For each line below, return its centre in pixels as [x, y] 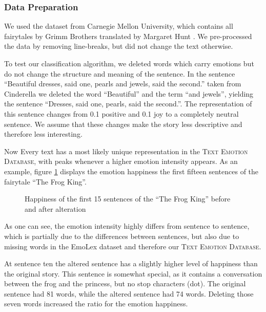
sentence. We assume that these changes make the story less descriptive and [123, 124]
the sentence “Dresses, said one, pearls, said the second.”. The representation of [128, 104]
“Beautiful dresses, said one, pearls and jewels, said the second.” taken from [123, 84]
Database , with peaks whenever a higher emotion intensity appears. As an [121, 161]
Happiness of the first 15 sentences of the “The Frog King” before [128, 199]
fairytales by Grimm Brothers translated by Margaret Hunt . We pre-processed [128, 36]
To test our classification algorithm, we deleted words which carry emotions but [129, 63]
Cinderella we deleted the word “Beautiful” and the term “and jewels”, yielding [129, 93]
